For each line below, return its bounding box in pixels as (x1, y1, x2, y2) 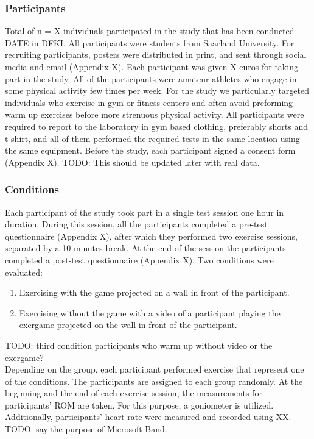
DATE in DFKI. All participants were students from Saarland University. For (5, 36, 295, 49)
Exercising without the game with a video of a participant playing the (19, 306, 281, 319)
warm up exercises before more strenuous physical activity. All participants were (5, 108, 304, 121)
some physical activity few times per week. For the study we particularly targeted (5, 84, 309, 97)
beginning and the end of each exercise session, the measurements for (5, 387, 262, 399)
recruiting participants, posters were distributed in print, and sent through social (5, 48, 307, 61)
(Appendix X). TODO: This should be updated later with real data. (5, 155, 260, 168)
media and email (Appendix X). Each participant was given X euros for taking (5, 60, 298, 73)
